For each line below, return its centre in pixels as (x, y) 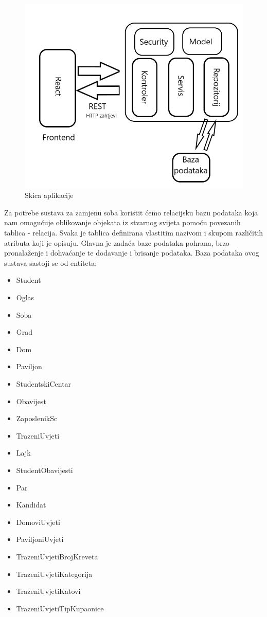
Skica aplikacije (49, 195)
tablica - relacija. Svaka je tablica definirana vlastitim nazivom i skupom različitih (134, 233)
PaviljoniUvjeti (40, 539)
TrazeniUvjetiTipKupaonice (60, 608)
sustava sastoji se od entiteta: (51, 262)
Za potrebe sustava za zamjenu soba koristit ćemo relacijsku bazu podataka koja (131, 212)
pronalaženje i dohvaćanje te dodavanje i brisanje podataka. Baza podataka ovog (132, 253)
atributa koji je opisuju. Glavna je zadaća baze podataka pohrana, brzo (117, 242)
